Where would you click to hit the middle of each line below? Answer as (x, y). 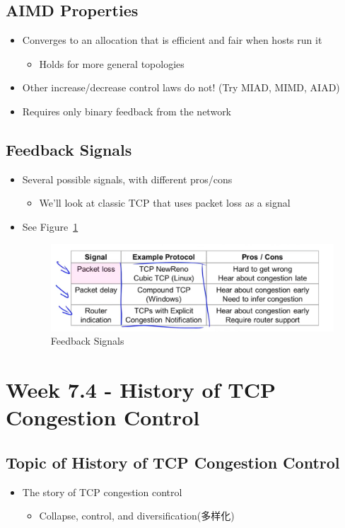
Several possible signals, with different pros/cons (127, 179)
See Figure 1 (50, 226)
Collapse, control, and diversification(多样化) (137, 516)
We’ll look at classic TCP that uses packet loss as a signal (165, 203)
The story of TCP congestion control (102, 492)
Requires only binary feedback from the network (127, 111)
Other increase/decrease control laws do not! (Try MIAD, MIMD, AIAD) (181, 87)
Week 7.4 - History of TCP (141, 390)
